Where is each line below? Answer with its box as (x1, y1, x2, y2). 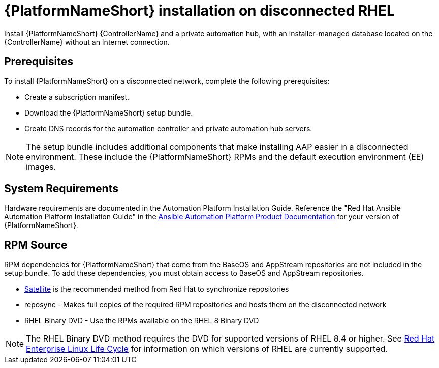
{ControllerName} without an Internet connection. (4, 37, 170, 46)
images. (26, 161, 56, 172)
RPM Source (4, 238, 68, 251)
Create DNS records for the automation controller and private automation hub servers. (24, 124, 312, 133)
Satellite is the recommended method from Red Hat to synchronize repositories (24, 285, 289, 294)
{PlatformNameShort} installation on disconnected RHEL (4, 2, 395, 19)
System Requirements (4, 182, 118, 195)
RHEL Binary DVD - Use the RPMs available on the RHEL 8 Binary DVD (24, 316, 259, 325)
